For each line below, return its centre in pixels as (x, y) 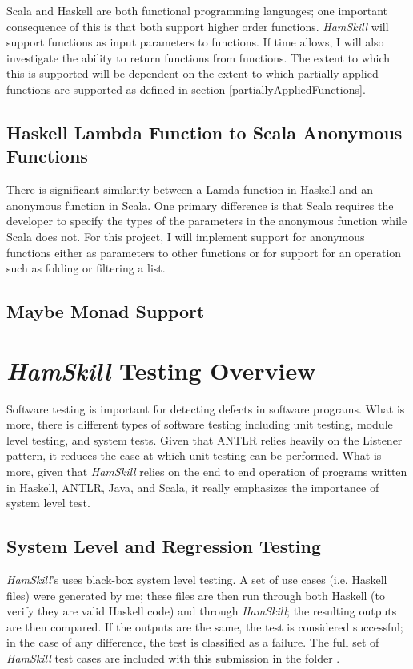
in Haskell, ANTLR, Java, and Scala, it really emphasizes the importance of (193, 487)
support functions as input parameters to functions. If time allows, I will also (195, 42)
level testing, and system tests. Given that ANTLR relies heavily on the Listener (204, 439)
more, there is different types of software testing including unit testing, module (200, 424)
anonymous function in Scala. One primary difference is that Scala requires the (200, 205)
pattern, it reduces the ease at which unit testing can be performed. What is (194, 455)
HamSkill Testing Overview (161, 370)
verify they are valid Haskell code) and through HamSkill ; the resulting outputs (202, 611)
